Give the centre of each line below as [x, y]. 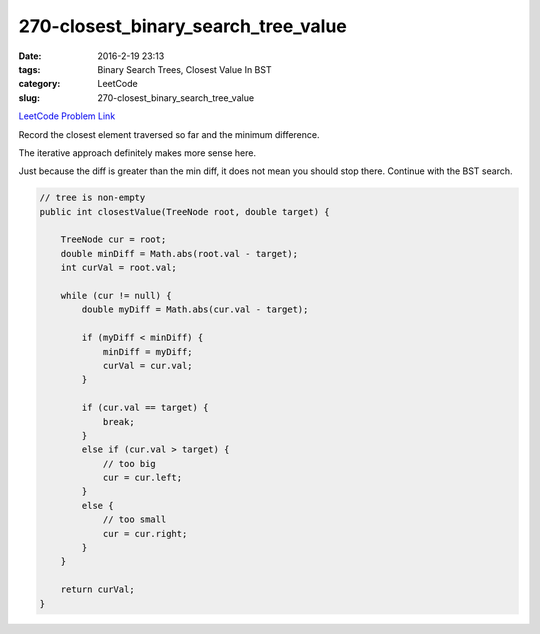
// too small [134, 519]
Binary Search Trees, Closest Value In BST [184, 69]
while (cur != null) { [116, 295]
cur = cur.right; [145, 533]
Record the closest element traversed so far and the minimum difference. [169, 134]
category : [39, 84]
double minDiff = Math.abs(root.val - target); [179, 253]
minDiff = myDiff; [148, 351]
